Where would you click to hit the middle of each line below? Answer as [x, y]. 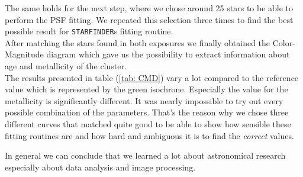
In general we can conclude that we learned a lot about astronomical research [145, 155]
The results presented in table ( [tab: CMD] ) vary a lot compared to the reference [152, 77]
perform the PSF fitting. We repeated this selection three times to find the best [149, 19]
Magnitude [24, 54]
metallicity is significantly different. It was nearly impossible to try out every [144, 100]
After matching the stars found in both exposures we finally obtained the [138, 42]
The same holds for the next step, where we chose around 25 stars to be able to [149, 8]
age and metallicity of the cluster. [66, 66]
